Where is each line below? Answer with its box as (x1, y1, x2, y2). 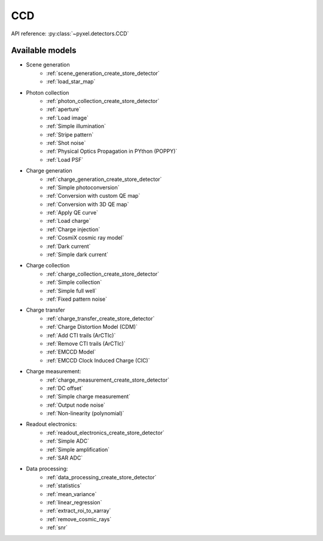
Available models (11, 46, 77, 56)
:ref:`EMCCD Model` (46, 348, 96, 356)
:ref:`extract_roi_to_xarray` (46, 507, 111, 515)
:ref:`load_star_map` (46, 78, 96, 85)
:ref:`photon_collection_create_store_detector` (46, 98, 160, 105)
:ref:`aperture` (46, 105, 81, 113)
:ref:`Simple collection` (46, 279, 102, 286)
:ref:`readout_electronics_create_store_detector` (46, 429, 164, 436)
